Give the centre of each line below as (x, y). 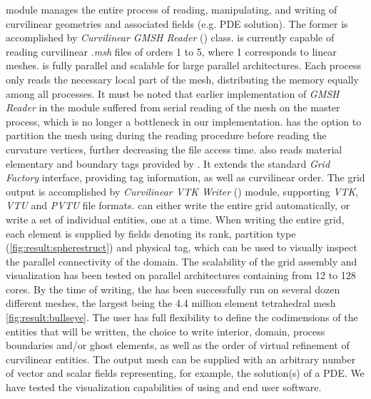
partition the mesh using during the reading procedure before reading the (166, 135)
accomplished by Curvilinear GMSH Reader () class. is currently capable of (170, 37)
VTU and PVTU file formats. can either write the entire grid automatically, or (178, 205)
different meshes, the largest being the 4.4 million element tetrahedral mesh (171, 303)
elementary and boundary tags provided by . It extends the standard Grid (168, 163)
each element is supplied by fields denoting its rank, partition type (151, 233)
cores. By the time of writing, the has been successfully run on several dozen (173, 289)
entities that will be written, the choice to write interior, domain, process (166, 331)
